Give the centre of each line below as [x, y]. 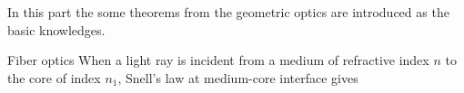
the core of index [54, 77]
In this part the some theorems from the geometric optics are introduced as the [228, 12]
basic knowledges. [56, 29]
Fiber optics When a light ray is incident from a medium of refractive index [218, 60]
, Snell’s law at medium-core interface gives [238, 77]
